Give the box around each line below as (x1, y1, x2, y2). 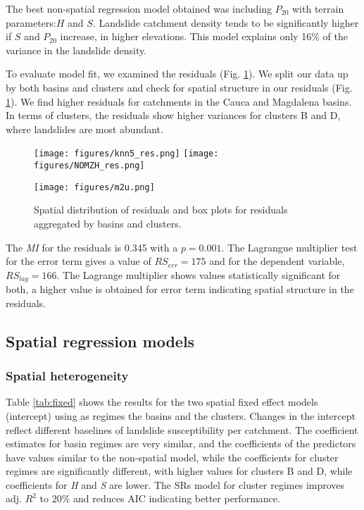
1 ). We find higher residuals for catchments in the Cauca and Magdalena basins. (6, 94, 352, 108)
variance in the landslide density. (6, 42, 147, 57)
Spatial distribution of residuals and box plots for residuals (34, 202, 288, 217)
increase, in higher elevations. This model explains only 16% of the (60, 29, 348, 44)
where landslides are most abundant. (6, 121, 163, 136)
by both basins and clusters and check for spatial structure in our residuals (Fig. (6, 80, 353, 94)
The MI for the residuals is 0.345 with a (6, 240, 178, 254)
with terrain (291, 1, 344, 15)
